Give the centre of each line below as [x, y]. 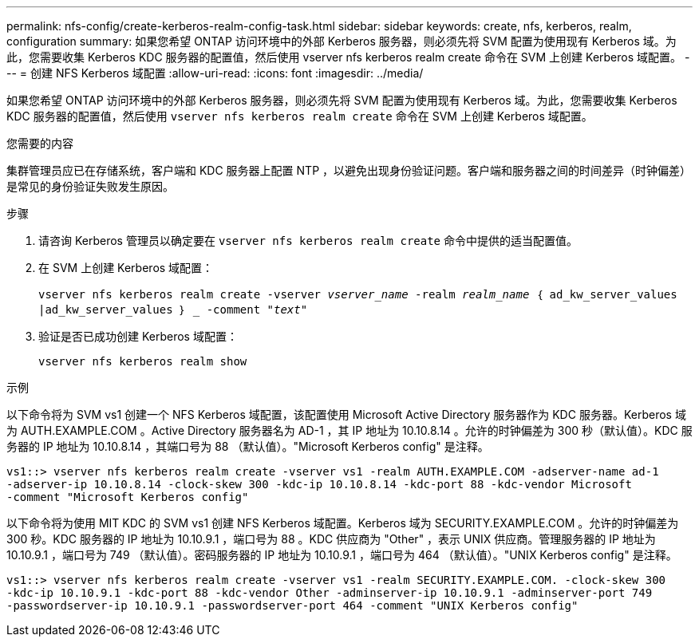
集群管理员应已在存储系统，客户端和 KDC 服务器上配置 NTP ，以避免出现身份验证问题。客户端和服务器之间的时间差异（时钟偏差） [349, 170]
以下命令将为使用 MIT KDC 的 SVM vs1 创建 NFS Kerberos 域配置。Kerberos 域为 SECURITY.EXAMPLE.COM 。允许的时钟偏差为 [343, 523]
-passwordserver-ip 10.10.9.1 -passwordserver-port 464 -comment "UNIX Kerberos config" [292, 606]
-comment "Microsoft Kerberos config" [128, 497]
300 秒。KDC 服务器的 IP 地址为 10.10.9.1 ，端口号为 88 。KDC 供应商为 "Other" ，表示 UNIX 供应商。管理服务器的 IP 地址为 [331, 539]
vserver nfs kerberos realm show [143, 361]
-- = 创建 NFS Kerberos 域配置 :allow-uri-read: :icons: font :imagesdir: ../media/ [215, 73]
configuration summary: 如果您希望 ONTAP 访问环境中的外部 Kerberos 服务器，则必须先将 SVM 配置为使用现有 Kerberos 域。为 [342, 41]
